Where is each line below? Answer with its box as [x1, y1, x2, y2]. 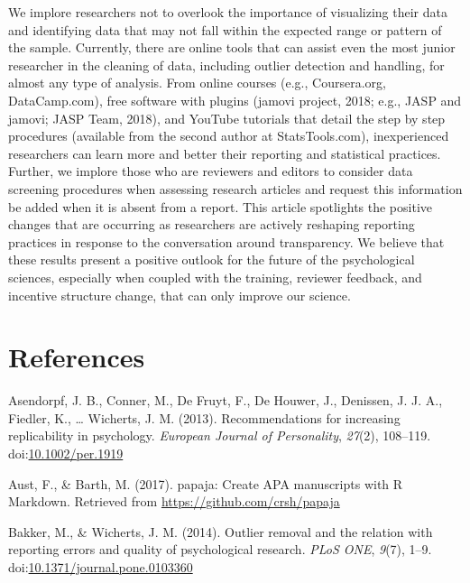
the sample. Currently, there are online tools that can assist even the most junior [8, 38, 456, 57]
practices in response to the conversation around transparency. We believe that [8, 232, 445, 251]
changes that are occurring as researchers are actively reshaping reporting [8, 215, 415, 234]
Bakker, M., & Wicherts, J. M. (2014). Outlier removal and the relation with [8, 522, 433, 541]
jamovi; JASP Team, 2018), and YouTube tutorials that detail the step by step [8, 108, 446, 127]
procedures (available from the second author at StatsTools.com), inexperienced [8, 126, 449, 145]
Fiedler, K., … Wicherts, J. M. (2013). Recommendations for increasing [8, 408, 401, 427]
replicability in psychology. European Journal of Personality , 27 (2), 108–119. [8, 426, 431, 445]
